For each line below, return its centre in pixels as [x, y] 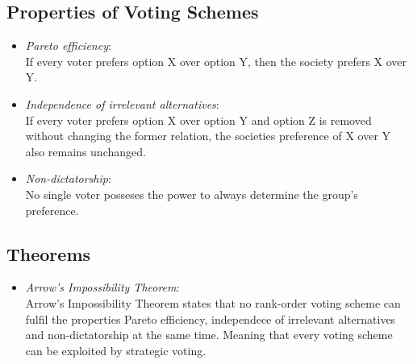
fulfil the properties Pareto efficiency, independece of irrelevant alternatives [211, 318]
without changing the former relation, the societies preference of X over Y [208, 136]
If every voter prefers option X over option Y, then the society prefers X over [216, 61]
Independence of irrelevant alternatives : [122, 103]
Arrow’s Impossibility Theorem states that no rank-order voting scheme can [213, 302]
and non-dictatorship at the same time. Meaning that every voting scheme [209, 335]
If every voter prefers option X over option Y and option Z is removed [198, 120]
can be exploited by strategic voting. [116, 350]
